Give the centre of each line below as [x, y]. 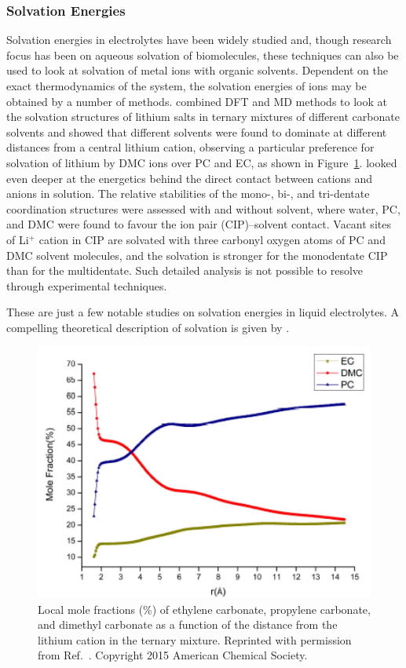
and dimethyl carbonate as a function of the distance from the [188, 624]
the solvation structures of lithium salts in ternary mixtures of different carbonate [203, 117]
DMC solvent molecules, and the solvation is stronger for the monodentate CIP [197, 255]
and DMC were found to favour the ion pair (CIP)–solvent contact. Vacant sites [199, 224]
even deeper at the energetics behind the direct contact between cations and [190, 178]
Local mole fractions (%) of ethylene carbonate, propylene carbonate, [204, 609]
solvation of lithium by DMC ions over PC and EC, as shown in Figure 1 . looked [202, 162]
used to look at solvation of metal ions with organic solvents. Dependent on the [197, 70]
